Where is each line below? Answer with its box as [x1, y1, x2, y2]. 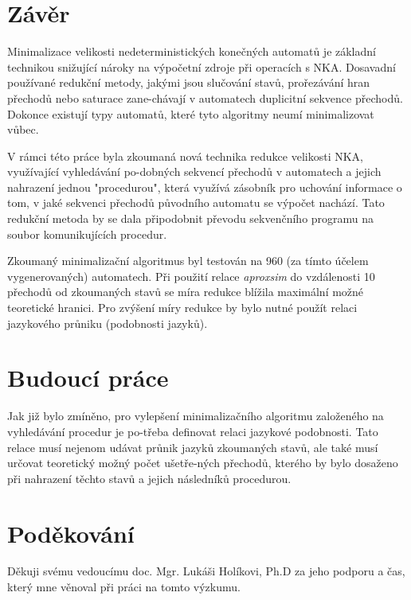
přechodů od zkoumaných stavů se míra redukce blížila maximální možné [7, 283, 364, 300]
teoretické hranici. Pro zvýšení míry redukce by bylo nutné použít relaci [7, 299, 358, 316]
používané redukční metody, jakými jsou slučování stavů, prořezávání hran [7, 74, 370, 91]
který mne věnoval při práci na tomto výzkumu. [7, 579, 241, 595]
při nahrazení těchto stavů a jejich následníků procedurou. [7, 469, 292, 486]
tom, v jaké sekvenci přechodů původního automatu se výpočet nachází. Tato [7, 194, 385, 211]
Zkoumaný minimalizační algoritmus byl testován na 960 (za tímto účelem [7, 252, 369, 269]
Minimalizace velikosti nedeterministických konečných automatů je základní [7, 43, 376, 60]
